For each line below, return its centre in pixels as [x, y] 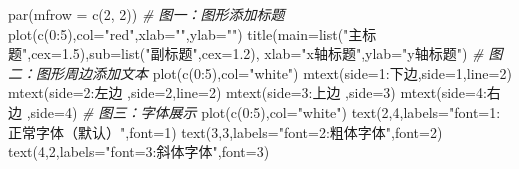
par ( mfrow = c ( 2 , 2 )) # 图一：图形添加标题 [146, 14]
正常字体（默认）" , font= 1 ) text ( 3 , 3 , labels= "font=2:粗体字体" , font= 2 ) [225, 131]
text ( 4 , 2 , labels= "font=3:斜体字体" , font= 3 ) [139, 151]
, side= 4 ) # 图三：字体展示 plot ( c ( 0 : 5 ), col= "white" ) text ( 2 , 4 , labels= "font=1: [263, 111]
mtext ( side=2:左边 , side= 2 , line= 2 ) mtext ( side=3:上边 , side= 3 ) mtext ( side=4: [247, 92]
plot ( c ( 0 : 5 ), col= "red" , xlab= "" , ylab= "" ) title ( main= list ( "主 [185, 33]
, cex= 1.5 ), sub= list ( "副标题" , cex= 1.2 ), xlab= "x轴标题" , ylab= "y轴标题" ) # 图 [265, 53]
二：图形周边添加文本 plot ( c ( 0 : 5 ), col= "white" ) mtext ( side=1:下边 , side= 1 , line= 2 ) [260, 72]
